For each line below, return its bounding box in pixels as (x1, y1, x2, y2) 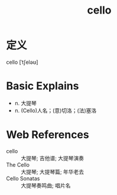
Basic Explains (6, 79, 79, 93)
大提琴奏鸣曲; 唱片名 (21, 181, 71, 189)
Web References (6, 128, 90, 142)
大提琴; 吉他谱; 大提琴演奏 (21, 154, 84, 161)
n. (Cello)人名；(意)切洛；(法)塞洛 (14, 107, 97, 114)
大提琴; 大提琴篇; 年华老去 (21, 168, 84, 175)
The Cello (6, 161, 30, 168)
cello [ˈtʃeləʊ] (6, 58, 38, 66)
